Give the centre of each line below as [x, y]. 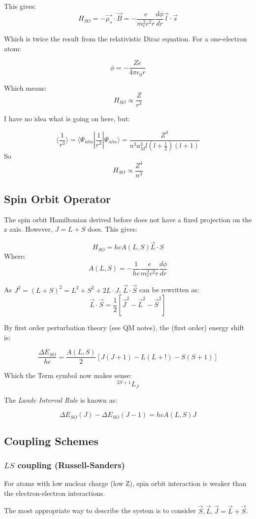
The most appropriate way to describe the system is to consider [100, 510]
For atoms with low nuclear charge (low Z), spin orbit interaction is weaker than [125, 483]
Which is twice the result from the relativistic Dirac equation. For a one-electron [126, 39]
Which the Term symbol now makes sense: [68, 375]
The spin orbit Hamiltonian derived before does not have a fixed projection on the [128, 219]
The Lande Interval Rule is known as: [61, 399]
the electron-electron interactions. [55, 493]
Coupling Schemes [51, 440]
